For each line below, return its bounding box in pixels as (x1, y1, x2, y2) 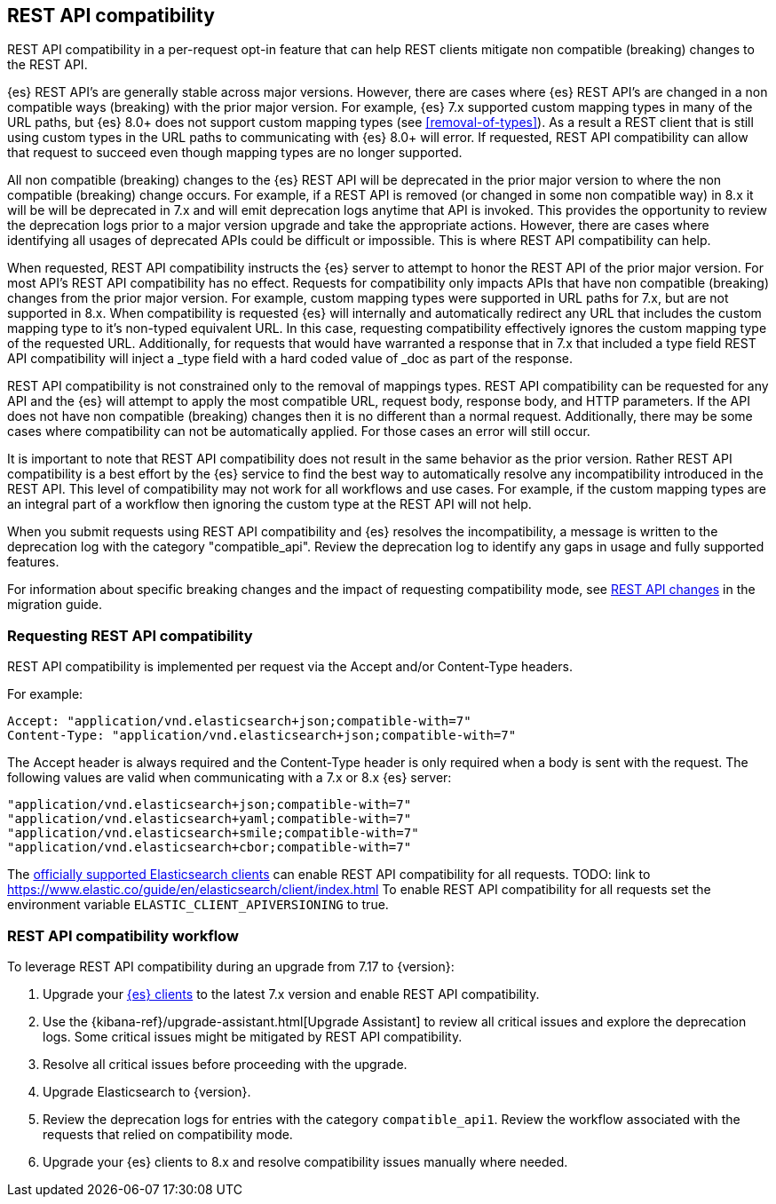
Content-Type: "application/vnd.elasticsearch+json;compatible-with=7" (7, 728, 517, 743)
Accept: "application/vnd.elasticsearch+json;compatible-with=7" (7, 714, 471, 729)
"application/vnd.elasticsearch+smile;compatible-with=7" (7, 826, 419, 841)
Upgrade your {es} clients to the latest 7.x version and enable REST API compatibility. (43, 986, 540, 1002)
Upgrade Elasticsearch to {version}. (43, 1083, 251, 1099)
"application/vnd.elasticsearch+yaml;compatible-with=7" (7, 812, 412, 827)
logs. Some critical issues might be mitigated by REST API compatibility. (43, 1028, 463, 1044)
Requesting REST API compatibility (7, 626, 253, 645)
